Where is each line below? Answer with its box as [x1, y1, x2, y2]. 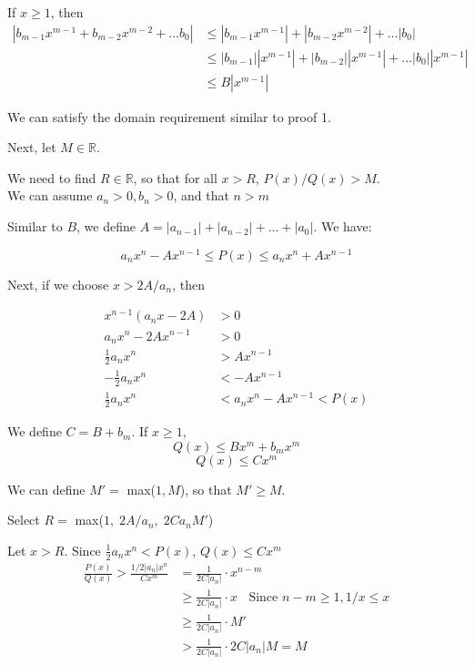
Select [7, 510, 40, 529]
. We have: [313, 217, 372, 236]
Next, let [7, 138, 56, 157]
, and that [173, 186, 229, 205]
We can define [7, 479, 86, 498]
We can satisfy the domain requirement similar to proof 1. [7, 107, 331, 126]
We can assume [7, 186, 93, 205]
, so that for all [133, 168, 217, 187]
